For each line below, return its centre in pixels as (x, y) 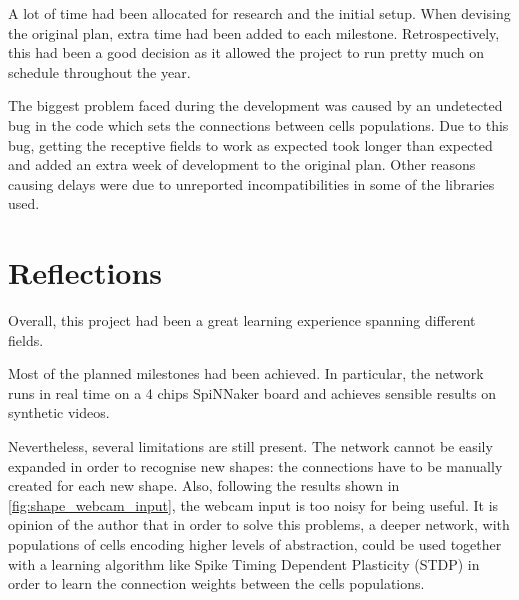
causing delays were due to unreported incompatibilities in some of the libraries (251, 183)
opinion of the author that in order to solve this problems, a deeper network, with (259, 524)
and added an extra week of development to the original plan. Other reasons (242, 164)
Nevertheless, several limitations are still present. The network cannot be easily (250, 446)
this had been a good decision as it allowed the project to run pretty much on (246, 52)
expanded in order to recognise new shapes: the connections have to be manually (255, 465)
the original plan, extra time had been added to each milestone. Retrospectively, (254, 32)
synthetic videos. (59, 412)
